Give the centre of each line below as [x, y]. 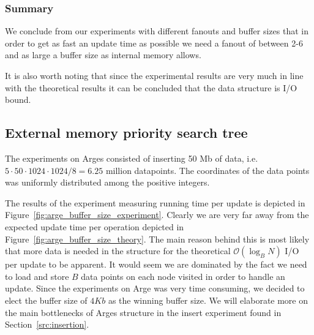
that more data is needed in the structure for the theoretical [118, 251]
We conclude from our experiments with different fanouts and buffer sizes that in [157, 31]
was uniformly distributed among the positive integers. [107, 182]
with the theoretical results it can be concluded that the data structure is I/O [151, 87]
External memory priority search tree [126, 133]
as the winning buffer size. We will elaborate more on [208, 300]
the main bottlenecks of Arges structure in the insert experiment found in [143, 312]
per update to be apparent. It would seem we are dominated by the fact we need [156, 264]
